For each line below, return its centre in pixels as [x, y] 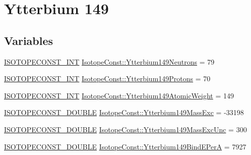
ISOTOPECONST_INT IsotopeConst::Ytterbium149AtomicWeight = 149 [119, 95]
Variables [29, 40]
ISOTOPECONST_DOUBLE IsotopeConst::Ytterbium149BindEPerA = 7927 [125, 146]
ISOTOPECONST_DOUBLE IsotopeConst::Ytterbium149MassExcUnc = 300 [126, 129]
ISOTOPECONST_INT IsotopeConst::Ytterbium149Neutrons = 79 [109, 61]
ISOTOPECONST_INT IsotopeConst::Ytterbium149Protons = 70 [107, 79]
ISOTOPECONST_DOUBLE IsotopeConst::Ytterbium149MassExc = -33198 [124, 112]
